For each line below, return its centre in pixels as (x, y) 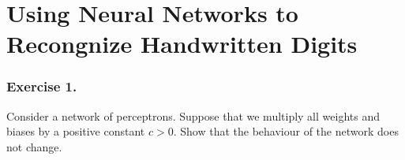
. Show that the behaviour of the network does (286, 131)
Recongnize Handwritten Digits (182, 44)
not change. (34, 146)
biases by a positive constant (76, 131)
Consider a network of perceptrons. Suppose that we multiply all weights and (193, 115)
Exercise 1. (42, 86)
